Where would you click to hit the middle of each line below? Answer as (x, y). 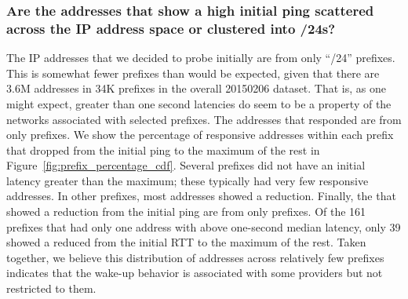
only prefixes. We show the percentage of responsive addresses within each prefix (200, 135)
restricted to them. (51, 288)
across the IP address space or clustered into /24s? (171, 28)
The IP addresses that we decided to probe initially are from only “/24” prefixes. (201, 58)
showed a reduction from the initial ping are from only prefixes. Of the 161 (186, 211)
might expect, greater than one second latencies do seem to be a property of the (199, 103)
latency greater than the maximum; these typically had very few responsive (188, 180)
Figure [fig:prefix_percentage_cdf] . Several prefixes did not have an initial (186, 165)
